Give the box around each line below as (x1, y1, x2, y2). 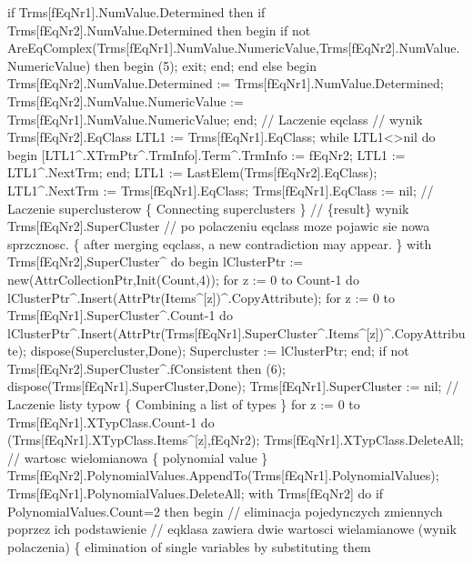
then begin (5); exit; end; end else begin (95, 55, 317, 75)
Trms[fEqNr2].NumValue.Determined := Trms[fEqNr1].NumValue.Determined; (7, 74, 444, 93)
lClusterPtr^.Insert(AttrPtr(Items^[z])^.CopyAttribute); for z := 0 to (7, 287, 396, 307)
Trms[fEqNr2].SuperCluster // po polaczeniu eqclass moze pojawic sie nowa (7, 216, 430, 236)
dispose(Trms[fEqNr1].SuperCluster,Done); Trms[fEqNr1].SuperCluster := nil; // (7, 377, 459, 396)
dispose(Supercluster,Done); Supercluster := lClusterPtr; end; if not (30, 341, 409, 360)
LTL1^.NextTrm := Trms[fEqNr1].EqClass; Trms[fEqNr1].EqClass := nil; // (7, 180, 434, 199)
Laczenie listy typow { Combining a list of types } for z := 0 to (7, 395, 360, 414)
